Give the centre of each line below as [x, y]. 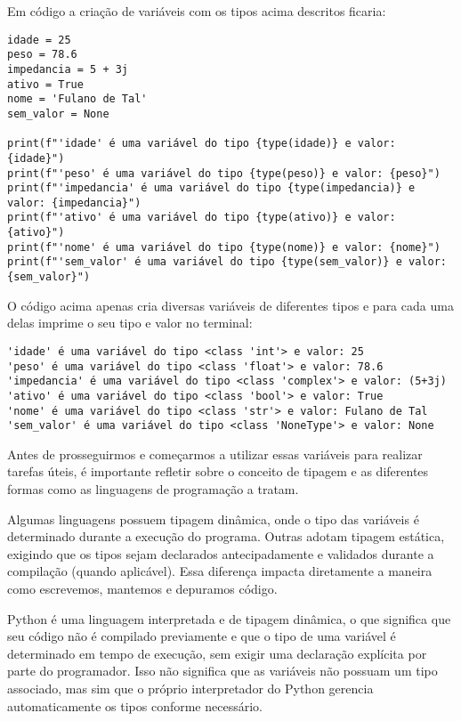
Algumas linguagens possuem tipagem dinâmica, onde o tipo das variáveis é [213, 518]
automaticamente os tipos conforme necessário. [135, 705]
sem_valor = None [58, 113]
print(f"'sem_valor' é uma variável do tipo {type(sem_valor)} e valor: [227, 262]
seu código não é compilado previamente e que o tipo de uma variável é [202, 636]
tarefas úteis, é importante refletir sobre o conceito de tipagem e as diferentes [218, 471]
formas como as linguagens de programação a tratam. [153, 489]
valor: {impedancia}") [74, 203]
